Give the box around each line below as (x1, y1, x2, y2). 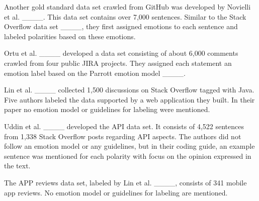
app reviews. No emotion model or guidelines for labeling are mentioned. (4, 187, 228, 197)
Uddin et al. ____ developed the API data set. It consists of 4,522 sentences (4, 121, 244, 131)
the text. (4, 160, 31, 171)
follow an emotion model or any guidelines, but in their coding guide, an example (4, 141, 255, 151)
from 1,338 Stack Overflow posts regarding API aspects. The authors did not (4, 131, 241, 141)
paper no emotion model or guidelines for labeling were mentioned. (4, 104, 210, 115)
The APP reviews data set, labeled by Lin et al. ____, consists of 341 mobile (4, 177, 247, 187)
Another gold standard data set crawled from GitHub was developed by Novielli (4, 2, 251, 12)
